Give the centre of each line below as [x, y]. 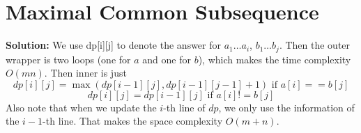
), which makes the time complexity [275, 59]
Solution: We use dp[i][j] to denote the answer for [114, 45]
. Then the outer [315, 45]
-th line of [184, 107]
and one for [167, 59]
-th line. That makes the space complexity [133, 121]
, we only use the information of [286, 107]
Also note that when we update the [81, 107]
